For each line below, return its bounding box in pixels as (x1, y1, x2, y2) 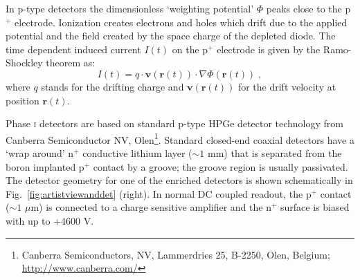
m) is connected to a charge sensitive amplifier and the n (30, 200, 271, 214)
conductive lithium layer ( (82, 146, 192, 160)
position (6, 93, 39, 107)
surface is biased (280, 200, 350, 214)
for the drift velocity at (237, 79, 336, 93)
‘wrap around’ (6, 146, 65, 160)
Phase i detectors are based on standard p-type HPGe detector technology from (6, 116, 343, 131)
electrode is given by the (217, 41, 321, 56)
